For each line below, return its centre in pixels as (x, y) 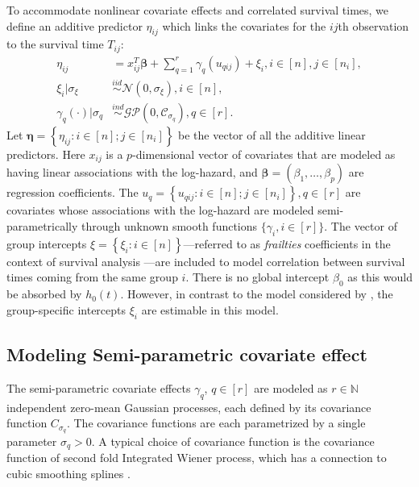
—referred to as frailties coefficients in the (287, 243)
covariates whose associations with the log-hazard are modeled (160, 210)
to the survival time (55, 44)
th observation (373, 25)
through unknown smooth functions (170, 226)
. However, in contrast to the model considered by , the (257, 294)
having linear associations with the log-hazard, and (132, 172)
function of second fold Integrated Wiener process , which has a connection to (197, 458)
